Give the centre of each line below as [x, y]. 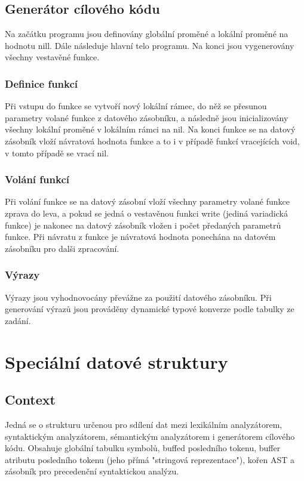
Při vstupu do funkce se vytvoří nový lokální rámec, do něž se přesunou [136, 106]
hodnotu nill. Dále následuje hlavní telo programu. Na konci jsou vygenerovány [150, 45]
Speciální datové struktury [116, 361]
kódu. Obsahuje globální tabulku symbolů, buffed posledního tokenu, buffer [143, 448]
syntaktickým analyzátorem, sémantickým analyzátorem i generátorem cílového [150, 436]
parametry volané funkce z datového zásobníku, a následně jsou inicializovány [147, 117]
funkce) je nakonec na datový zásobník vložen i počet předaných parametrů [143, 225]
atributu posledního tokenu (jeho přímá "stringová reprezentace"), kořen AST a [150, 459]
